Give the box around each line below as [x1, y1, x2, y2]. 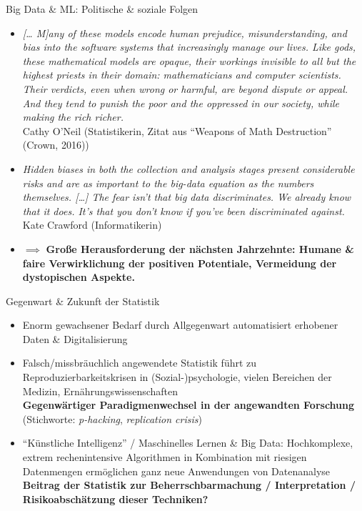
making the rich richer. [22, 109, 124, 124]
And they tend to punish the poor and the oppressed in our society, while [22, 95, 339, 110]
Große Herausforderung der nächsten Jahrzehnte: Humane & [46, 241, 354, 256]
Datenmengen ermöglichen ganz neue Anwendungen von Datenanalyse [22, 463, 331, 478]
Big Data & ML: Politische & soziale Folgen [6, 1, 198, 16]
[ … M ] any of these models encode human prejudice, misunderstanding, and [22, 25, 347, 40]
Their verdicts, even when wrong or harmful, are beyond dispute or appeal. [22, 81, 348, 96]
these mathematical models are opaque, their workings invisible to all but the [22, 53, 356, 68]
